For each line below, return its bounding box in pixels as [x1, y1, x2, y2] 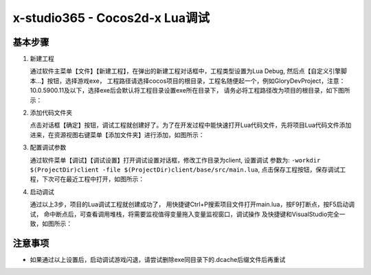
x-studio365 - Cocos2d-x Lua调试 [12, 10, 210, 25]
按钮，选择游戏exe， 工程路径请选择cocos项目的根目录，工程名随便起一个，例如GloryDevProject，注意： [47, 76, 346, 85]
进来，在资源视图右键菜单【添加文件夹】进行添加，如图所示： [30, 130, 205, 139]
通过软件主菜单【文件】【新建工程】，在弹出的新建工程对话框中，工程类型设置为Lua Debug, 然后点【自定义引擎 [30, 67, 341, 75]
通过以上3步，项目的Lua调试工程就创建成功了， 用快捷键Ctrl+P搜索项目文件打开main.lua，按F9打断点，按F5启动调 [30, 200, 355, 208]
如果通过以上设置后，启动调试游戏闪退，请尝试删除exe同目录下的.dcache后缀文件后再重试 [30, 255, 286, 263]
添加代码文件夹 [30, 108, 72, 117]
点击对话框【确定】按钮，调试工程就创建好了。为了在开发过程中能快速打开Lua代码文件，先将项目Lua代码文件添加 [30, 121, 352, 130]
